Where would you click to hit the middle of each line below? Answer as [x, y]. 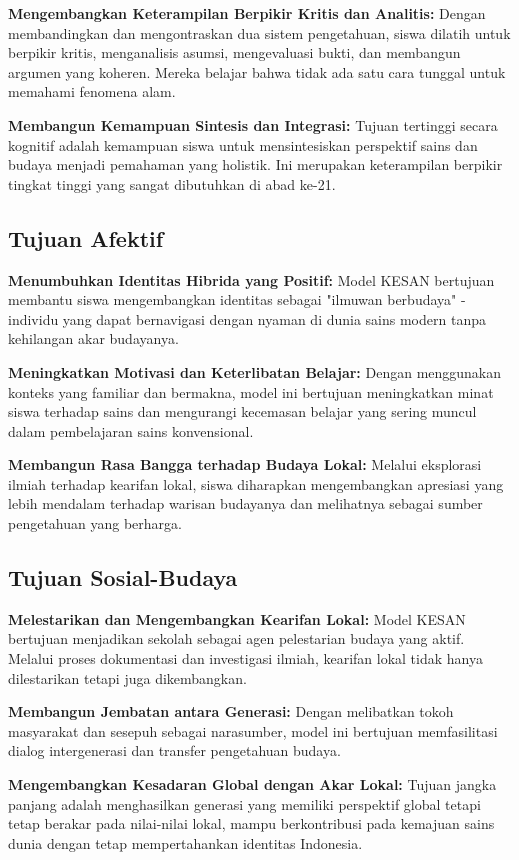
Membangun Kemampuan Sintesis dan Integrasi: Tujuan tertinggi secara [253, 124]
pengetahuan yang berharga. [95, 523]
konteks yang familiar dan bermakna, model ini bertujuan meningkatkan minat [251, 391]
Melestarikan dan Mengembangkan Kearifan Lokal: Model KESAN [237, 618]
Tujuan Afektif [86, 237]
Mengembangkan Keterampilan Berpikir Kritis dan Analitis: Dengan [247, 13]
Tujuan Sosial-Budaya [123, 577]
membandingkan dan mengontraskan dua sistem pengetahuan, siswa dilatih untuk [259, 32]
